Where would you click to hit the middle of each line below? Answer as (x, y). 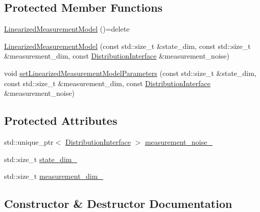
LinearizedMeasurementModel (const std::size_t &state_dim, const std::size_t (127, 46)
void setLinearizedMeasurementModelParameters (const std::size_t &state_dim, (130, 73)
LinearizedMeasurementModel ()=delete (67, 29)
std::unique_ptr (29, 141)
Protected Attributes (61, 121)
